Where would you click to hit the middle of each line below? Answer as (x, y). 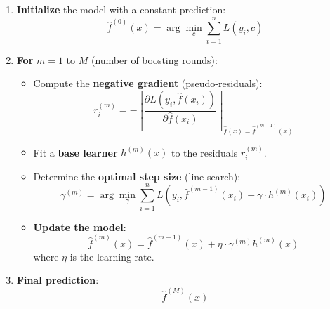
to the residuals (204, 152)
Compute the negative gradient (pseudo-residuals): (148, 83)
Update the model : (80, 226)
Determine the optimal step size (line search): (137, 176)
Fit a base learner (75, 152)
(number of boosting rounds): (154, 59)
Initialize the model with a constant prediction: (121, 9)
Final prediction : (58, 280)
